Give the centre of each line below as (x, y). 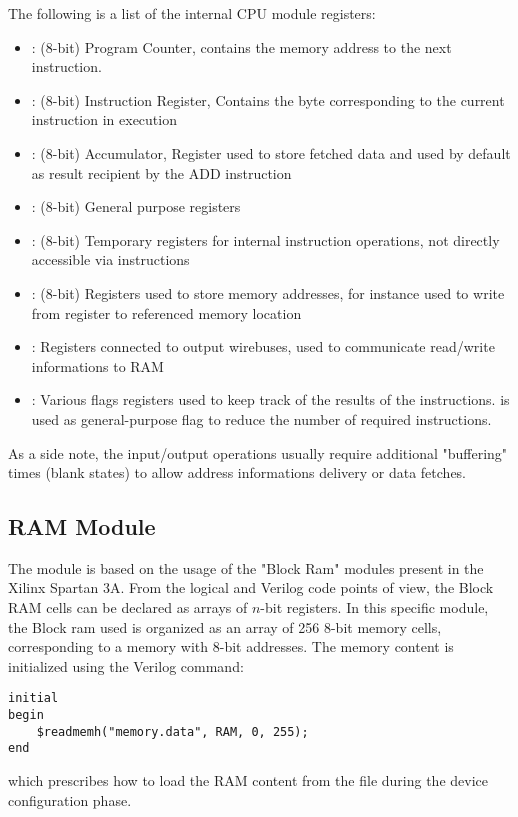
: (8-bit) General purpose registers (136, 206)
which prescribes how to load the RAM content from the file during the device (248, 780)
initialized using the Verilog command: (126, 665)
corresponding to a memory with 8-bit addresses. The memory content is (231, 646)
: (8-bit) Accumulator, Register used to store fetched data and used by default (271, 152)
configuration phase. (70, 799)
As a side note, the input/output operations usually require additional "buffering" (258, 452)
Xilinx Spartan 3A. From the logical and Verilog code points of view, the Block (251, 587)
